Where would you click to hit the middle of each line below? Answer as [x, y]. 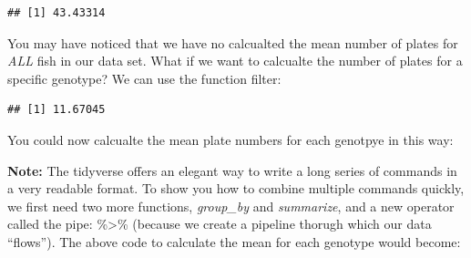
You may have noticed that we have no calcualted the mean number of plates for [233, 42]
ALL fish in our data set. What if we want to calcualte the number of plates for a [235, 61]
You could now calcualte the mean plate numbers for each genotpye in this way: [230, 139]
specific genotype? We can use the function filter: [144, 78]
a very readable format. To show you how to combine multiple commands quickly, [236, 188]
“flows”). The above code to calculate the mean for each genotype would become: [234, 241]
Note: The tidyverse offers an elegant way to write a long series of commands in [232, 170]
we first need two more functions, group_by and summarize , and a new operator [231, 206]
